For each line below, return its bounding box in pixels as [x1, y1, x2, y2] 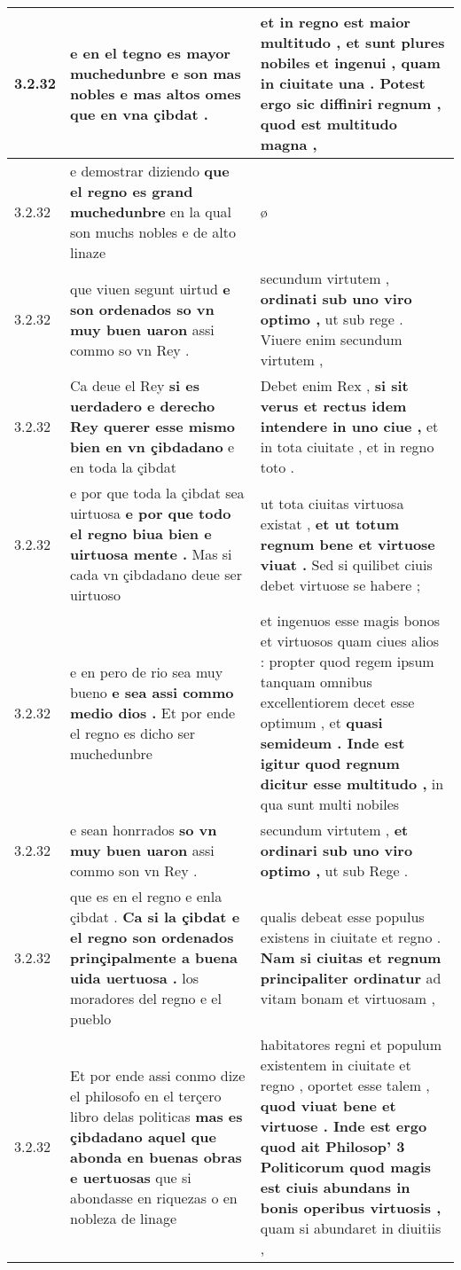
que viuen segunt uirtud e [70, 278, 230, 299]
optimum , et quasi [260, 712, 383, 733]
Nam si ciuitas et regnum [260, 947, 441, 968]
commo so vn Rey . [70, 339, 190, 360]
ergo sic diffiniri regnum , [260, 93, 441, 114]
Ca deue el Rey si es [70, 375, 199, 396]
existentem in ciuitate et [260, 1054, 411, 1075]
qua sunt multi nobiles [260, 794, 400, 814]
